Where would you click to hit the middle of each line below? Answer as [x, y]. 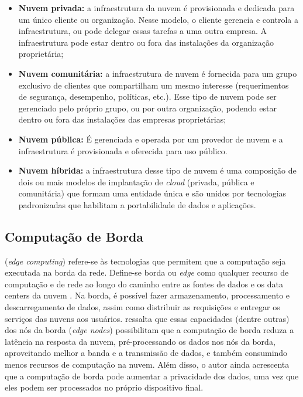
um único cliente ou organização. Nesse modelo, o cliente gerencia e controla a [158, 19]
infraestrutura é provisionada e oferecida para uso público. [123, 150]
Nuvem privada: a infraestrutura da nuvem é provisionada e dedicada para [156, 8]
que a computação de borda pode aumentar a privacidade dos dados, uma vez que [152, 376]
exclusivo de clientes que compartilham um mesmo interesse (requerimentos [154, 85]
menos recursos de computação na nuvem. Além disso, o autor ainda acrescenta [147, 364]
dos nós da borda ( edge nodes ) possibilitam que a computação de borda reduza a [149, 330]
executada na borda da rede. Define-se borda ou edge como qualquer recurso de [147, 272]
